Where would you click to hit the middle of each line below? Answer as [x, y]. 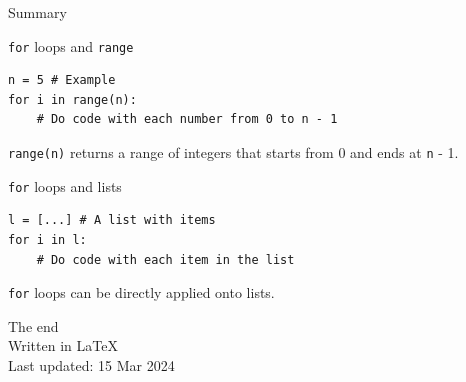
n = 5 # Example [62, 80]
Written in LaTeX [63, 345]
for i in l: [47, 239]
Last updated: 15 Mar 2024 [91, 364]
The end [33, 325]
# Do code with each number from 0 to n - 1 [187, 119]
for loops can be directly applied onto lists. [141, 292]
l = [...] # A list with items [112, 220]
